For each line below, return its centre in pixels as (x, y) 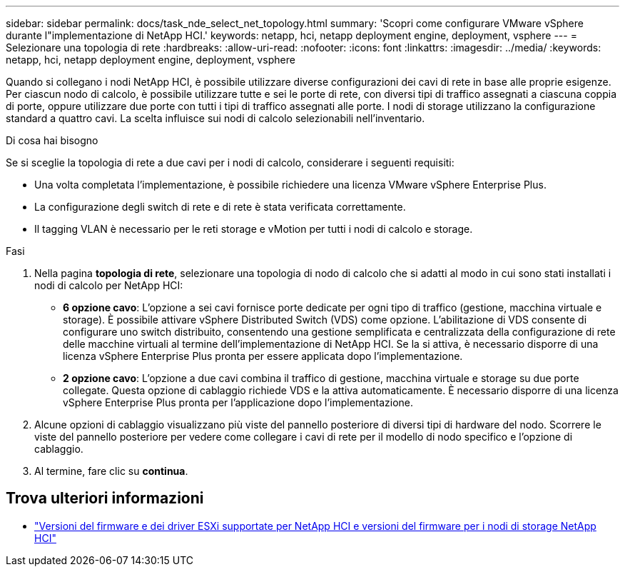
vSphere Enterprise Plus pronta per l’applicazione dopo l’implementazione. (238, 402)
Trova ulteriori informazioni (105, 498)
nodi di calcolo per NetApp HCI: (109, 285)
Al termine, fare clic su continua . (111, 471)
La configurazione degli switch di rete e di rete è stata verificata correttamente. (220, 207)
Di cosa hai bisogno (52, 140)
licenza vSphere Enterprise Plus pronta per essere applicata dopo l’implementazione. (263, 356)
